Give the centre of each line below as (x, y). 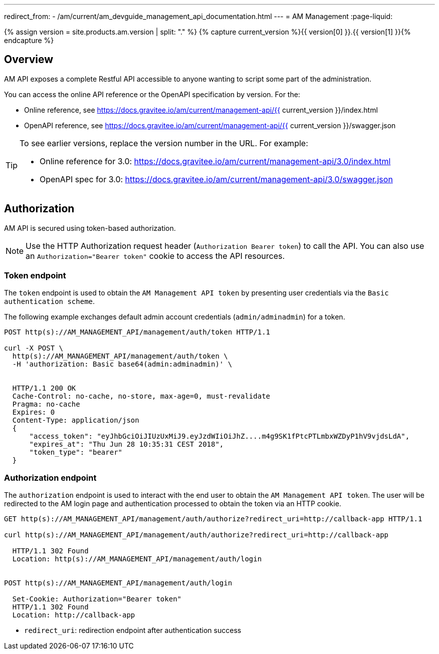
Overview (29, 60)
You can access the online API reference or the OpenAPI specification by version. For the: (152, 94)
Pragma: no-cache (46, 404)
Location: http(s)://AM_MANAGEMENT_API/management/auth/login (137, 559)
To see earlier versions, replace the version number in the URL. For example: (164, 143)
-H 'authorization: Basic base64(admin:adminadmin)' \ (122, 364)
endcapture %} (29, 40)
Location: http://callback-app (74, 615)
